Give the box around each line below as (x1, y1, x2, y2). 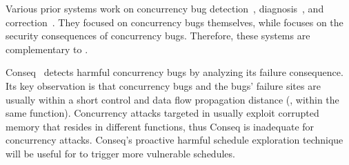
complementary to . (6, 41, 88, 56)
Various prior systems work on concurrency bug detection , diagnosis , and (6, 1, 324, 15)
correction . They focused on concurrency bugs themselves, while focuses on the (6, 14, 343, 29)
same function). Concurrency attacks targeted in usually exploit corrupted (6, 106, 319, 120)
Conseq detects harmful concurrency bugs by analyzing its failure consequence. (6, 65, 343, 79)
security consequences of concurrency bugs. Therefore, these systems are (6, 28, 310, 43)
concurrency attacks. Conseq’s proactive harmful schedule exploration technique (6, 133, 343, 147)
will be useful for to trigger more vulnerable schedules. (6, 146, 235, 160)
